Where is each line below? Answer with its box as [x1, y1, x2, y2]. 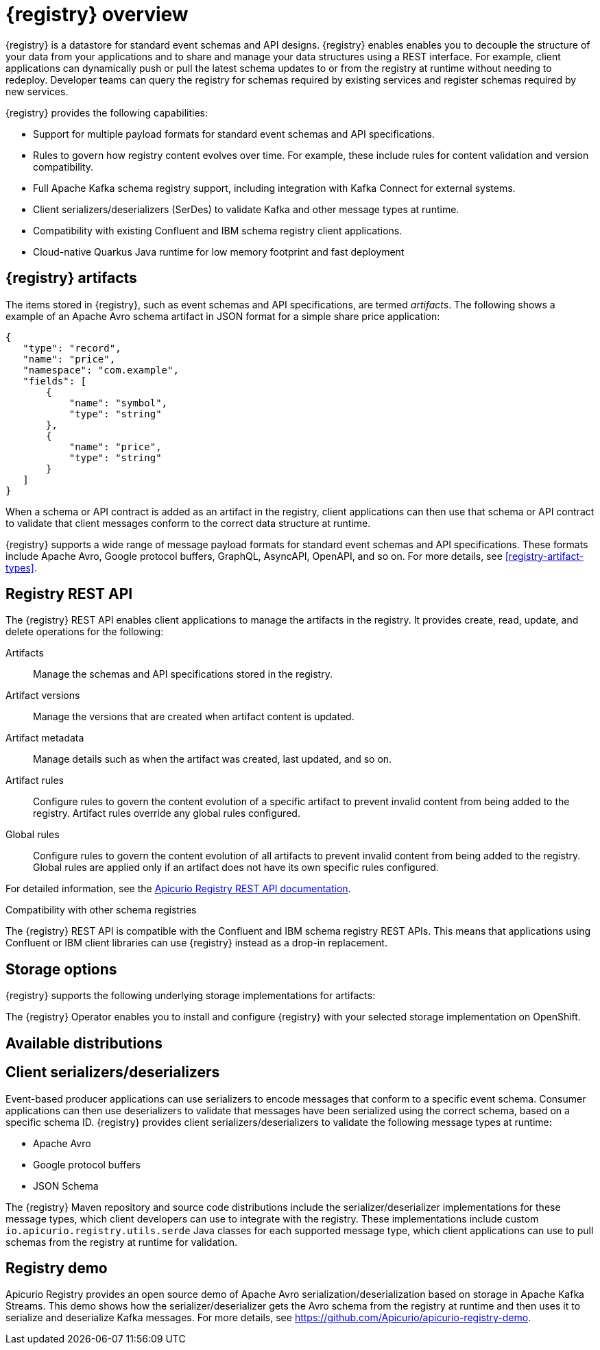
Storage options [5, 960, 117, 978]
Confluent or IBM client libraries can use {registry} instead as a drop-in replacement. [5, 937, 387, 949]
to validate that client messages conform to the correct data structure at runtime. [5, 517, 371, 529]
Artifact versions [5, 689, 80, 702]
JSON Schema [33, 1179, 99, 1192]
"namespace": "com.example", [23, 364, 179, 376]
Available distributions [5, 1034, 163, 1052]
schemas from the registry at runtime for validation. [5, 1236, 237, 1248]
